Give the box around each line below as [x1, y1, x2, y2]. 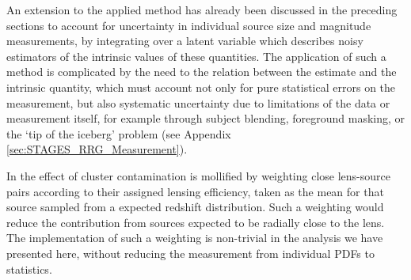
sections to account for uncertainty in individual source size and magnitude [6, 17, 371, 33]
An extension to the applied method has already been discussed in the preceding [6, 2, 398, 17]
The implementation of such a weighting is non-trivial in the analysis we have [6, 229, 383, 246]
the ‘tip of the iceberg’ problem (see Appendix [6, 125, 231, 142]
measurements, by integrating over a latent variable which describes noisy [6, 32, 363, 49]
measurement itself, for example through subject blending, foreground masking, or [6, 110, 405, 127]
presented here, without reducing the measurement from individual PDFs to [6, 244, 375, 261]
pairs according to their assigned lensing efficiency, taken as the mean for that [6, 183, 384, 199]
